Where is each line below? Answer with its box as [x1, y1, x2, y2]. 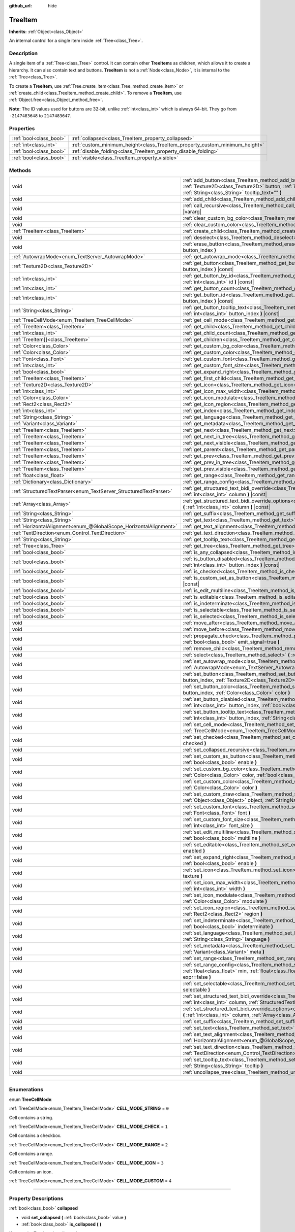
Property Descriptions [9, 1195, 63, 1202]
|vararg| [182, 208, 202, 215]
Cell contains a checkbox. [9, 1132, 61, 1138]
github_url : [9, 3, 32, 8]
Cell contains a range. [9, 1151, 54, 1157]
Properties [9, 125, 35, 132]
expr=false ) [182, 974, 211, 981]
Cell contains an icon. [9, 1168, 53, 1175]
